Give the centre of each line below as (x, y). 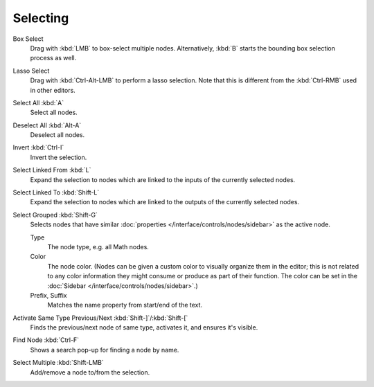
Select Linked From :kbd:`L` (52, 170)
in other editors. (53, 90)
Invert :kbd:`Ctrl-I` (38, 147)
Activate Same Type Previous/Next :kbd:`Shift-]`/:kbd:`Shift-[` (100, 318)
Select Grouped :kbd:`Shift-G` (55, 215)
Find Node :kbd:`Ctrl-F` (46, 340)
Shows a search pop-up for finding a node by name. (105, 350)
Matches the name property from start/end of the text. (125, 305)
